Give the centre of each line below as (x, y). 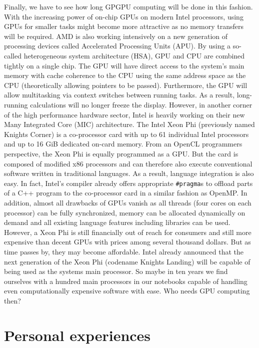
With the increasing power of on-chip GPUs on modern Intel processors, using (124, 16)
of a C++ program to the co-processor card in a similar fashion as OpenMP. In (126, 193)
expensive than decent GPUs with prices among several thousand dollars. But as (127, 242)
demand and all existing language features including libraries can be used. (117, 222)
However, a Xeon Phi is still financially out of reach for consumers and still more (128, 232)
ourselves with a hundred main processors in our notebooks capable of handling (126, 281)
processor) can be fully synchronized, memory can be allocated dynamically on (125, 212)
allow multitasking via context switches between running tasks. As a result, (119, 95)
